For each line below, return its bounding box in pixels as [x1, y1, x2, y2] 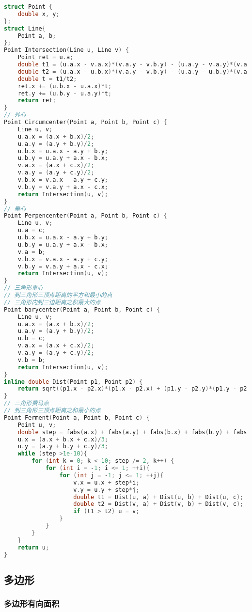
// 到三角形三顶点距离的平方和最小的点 [4, 292, 112, 298]
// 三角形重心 [4, 284, 43, 292]
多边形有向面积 [4, 597, 60, 610]
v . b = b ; [17, 356, 46, 363]
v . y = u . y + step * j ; [73, 486, 140, 493]
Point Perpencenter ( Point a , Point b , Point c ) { [4, 212, 167, 220]
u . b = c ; [17, 335, 46, 342]
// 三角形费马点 [4, 400, 49, 407]
